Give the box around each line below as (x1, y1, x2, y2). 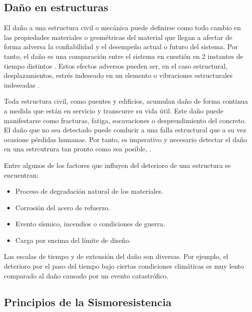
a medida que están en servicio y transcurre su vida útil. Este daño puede (4, 105, 224, 115)
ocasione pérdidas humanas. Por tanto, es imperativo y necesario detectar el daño (4, 134, 247, 144)
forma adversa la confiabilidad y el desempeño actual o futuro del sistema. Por (4, 41, 238, 52)
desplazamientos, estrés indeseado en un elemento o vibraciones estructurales (4, 70, 233, 80)
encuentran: (4, 169, 39, 180)
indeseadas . (4, 79, 40, 90)
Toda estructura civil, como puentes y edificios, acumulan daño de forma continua (4, 96, 248, 106)
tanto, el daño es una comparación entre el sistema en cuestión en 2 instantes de (4, 51, 243, 61)
